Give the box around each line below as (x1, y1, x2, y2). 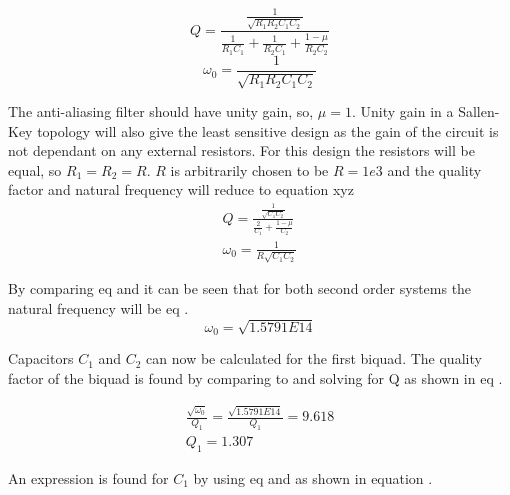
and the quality (387, 159, 482, 180)
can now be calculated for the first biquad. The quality (146, 348, 482, 369)
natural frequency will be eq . (8, 297, 189, 318)
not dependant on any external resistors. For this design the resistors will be (8, 140, 475, 161)
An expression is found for (8, 467, 169, 488)
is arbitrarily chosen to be (170, 159, 329, 180)
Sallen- (458, 101, 500, 122)
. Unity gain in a (351, 101, 454, 122)
